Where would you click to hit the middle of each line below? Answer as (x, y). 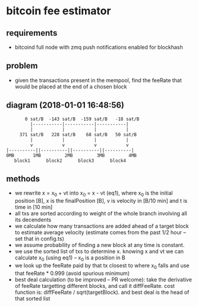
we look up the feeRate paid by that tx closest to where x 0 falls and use (102, 266)
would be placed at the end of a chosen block (71, 86)
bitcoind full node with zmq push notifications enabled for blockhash (99, 47)
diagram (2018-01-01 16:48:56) (65, 105)
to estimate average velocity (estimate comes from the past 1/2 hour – (100, 233)
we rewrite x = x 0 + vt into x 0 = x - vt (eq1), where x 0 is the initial (94, 194)
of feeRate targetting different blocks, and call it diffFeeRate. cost (95, 286)
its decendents (33, 220)
